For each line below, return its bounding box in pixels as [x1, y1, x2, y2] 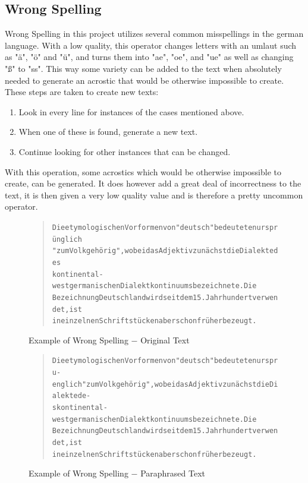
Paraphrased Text [140, 467, 205, 479]
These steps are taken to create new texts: [5, 86, 159, 98]
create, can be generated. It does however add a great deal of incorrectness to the [5, 177, 301, 190]
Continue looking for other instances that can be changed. [18, 145, 231, 157]
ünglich [52, 235, 82, 244]
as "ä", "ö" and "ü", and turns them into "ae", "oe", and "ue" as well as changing [5, 50, 294, 63]
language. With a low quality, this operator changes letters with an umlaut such [5, 39, 297, 51]
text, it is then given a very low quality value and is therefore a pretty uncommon [5, 188, 303, 201]
